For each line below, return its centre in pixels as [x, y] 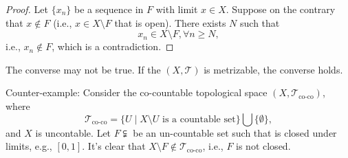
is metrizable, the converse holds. [273, 69]
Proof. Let [27, 9]
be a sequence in [109, 9]
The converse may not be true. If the [83, 69]
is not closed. [263, 146]
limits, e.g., [29, 146]
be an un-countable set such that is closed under [235, 132]
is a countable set [199, 119]
